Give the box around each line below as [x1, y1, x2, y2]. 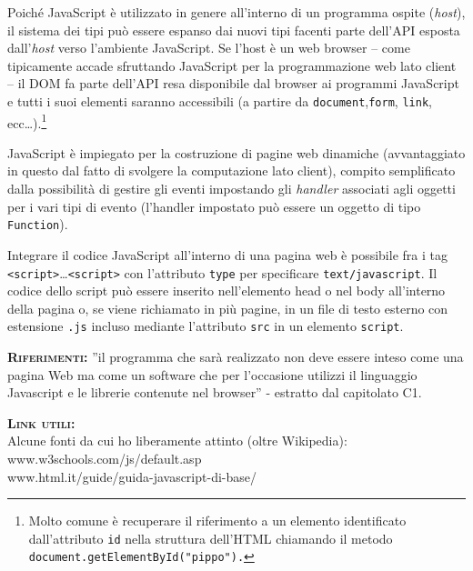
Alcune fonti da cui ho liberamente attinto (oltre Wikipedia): [7, 431, 347, 450]
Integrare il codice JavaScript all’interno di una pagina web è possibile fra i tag [7, 245, 448, 264]
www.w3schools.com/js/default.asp [7, 448, 202, 467]
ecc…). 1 [7, 110, 47, 132]
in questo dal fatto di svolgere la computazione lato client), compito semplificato [7, 161, 456, 180]
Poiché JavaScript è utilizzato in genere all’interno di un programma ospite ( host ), [7, 3, 466, 21]
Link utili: [7, 413, 75, 432]
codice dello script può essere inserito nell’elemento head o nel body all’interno [7, 281, 446, 300]
